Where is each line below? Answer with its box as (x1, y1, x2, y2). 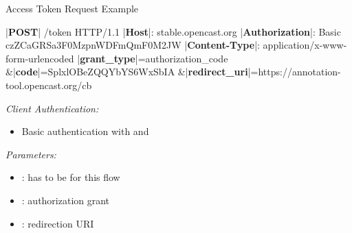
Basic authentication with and (21, 124, 149, 138)
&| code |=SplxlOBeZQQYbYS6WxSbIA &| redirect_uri (5, 64, 248, 79)
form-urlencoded (5, 51, 74, 65)
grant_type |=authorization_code (80, 51, 228, 65)
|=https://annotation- (247, 64, 341, 79)
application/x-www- (263, 38, 347, 52)
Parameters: (5, 147, 56, 161)
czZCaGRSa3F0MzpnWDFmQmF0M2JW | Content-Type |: (5, 38, 260, 52)
